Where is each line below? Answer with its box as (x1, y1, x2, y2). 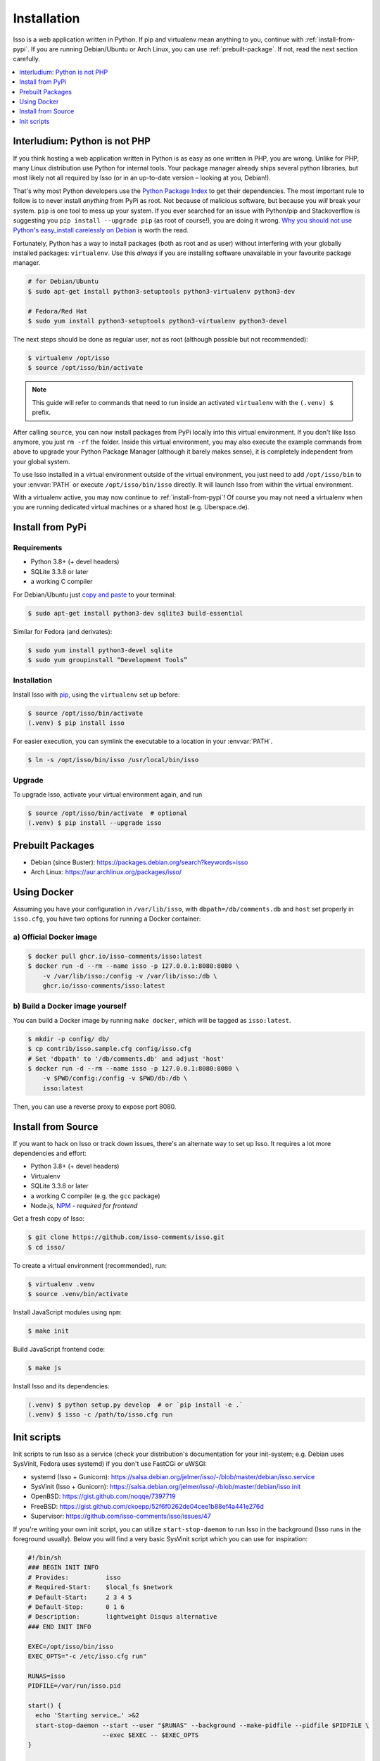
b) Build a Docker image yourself (13, 1001, 127, 1011)
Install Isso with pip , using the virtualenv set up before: (13, 690, 180, 699)
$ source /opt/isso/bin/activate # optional (27, 809, 188, 817)
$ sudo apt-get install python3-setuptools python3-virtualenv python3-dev (27, 287, 296, 295)
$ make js (27, 1364, 62, 1372)
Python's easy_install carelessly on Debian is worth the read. (13, 226, 189, 235)
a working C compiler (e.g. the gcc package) (30, 1191, 161, 1200)
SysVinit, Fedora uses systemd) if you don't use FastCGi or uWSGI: (13, 1460, 208, 1468)
